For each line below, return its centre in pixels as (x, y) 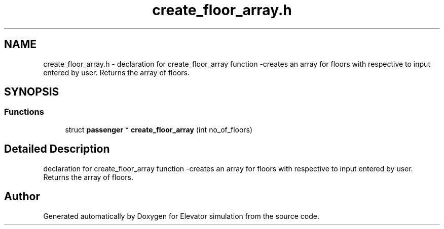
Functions (24, 112)
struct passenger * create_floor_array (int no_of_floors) (159, 129)
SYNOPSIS (32, 92)
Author (22, 197)
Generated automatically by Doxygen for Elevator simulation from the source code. (181, 216)
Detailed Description (57, 149)
